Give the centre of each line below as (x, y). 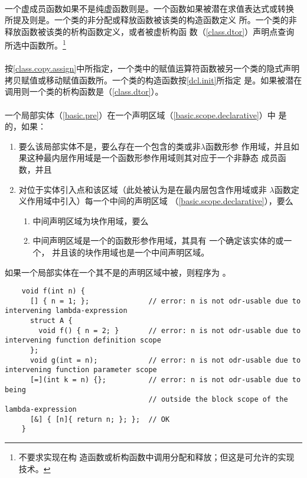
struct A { (51, 321)
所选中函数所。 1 (35, 44)
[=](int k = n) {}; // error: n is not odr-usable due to (165, 380)
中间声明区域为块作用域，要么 (91, 220)
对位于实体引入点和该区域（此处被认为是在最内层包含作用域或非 (143, 189)
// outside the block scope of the (218, 400)
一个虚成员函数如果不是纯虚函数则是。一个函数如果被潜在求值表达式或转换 (149, 8)
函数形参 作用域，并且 (248, 146)
